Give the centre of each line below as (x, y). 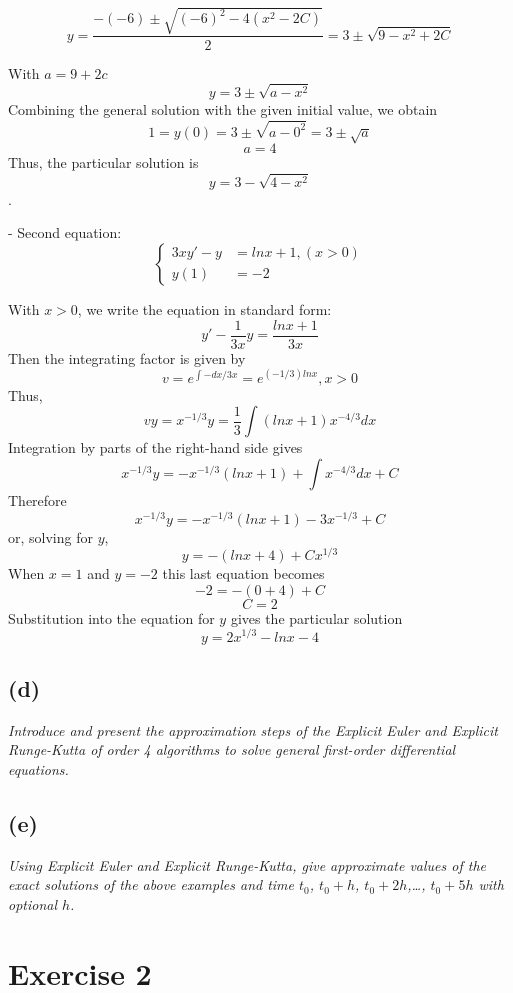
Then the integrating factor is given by (127, 357)
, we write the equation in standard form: (204, 308)
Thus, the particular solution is (103, 162)
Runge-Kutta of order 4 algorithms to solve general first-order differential (232, 749)
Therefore (37, 499)
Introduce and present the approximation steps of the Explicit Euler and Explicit (253, 729)
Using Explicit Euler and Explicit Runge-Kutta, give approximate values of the (247, 864)
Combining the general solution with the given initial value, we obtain (223, 109)
